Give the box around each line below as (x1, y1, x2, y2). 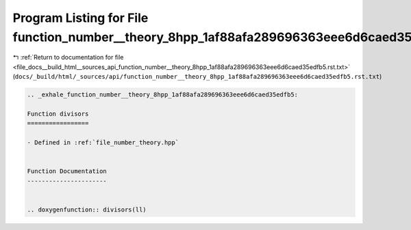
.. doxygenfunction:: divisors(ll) (27, 205, 147, 214)
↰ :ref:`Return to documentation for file (12, 53, 124, 62)
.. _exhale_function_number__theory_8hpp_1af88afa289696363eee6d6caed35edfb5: (27, 91, 298, 99)
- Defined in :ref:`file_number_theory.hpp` (27, 139, 179, 146)
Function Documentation (27, 168, 108, 175)
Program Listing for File (12, 10, 149, 25)
